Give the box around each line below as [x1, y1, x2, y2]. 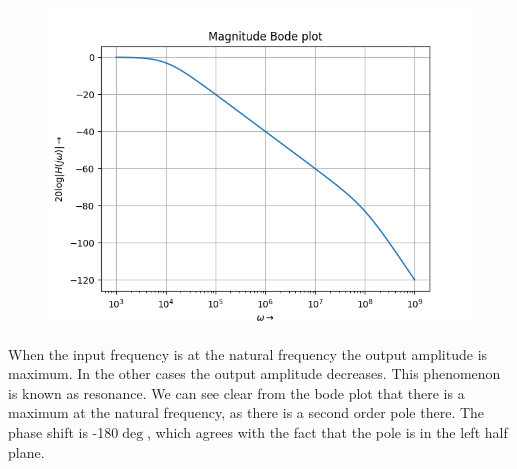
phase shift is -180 [8, 421, 119, 442]
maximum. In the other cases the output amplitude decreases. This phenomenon [8, 363, 501, 384]
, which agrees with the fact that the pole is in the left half [147, 421, 508, 442]
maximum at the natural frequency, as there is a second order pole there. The [8, 402, 485, 423]
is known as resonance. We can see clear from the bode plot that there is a [8, 382, 465, 403]
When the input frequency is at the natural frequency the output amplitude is [8, 343, 488, 364]
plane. [8, 441, 45, 462]
